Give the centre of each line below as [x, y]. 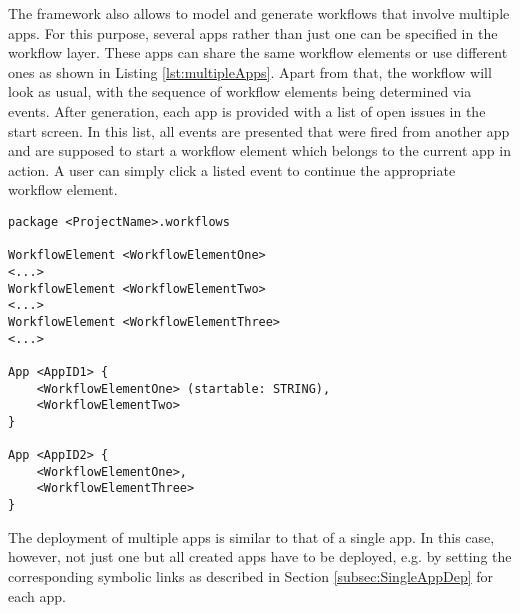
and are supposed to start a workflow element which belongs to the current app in [259, 150]
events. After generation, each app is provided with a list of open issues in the [247, 110]
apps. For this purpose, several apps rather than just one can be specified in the [253, 32]
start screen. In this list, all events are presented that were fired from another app [259, 130]
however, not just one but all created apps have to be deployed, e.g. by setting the [260, 556]
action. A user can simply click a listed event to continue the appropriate [232, 169]
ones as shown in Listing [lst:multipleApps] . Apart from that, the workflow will [250, 71]
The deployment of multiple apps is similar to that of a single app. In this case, [251, 536]
